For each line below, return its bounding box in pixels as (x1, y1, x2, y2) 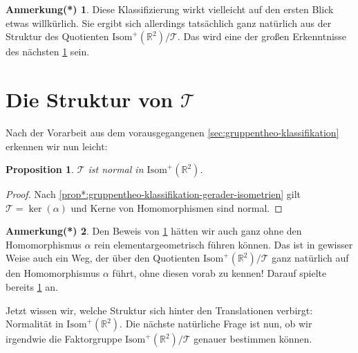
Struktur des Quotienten (6, 29, 109, 44)
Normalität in (6, 316, 64, 331)
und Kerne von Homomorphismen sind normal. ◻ (70, 200, 283, 215)
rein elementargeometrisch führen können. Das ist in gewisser (94, 237, 353, 251)
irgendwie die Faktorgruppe (6, 332, 122, 346)
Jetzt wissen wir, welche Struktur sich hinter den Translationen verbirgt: (6, 302, 313, 317)
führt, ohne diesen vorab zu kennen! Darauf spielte (112, 266, 327, 280)
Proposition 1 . (6, 162, 74, 176)
